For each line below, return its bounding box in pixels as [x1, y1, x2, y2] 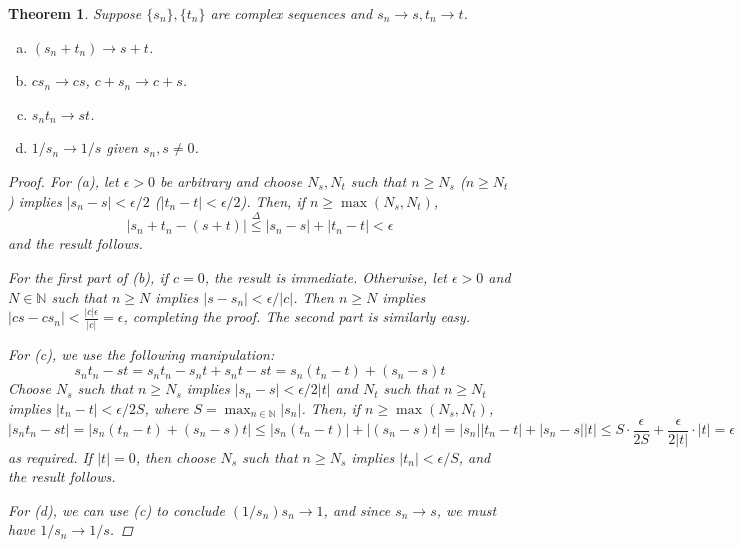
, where [144, 397, 189, 418]
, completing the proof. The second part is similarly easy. [123, 306, 471, 327]
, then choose [135, 446, 216, 467]
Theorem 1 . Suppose [8, 3, 142, 23]
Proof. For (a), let [8, 170, 119, 191]
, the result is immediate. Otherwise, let [204, 266, 448, 287]
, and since [323, 499, 391, 520]
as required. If [8, 446, 93, 467]
